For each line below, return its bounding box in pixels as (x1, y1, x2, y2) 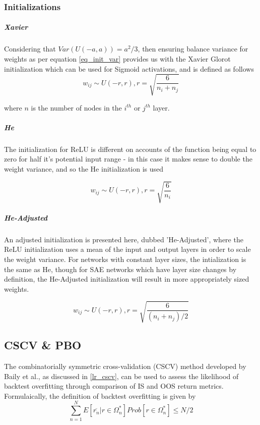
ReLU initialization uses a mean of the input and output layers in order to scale (4, 244, 251, 254)
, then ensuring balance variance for (138, 43, 248, 54)
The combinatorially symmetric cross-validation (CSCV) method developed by (4, 361, 246, 371)
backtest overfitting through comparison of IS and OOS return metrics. (4, 381, 224, 391)
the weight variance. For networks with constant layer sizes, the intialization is (4, 253, 246, 264)
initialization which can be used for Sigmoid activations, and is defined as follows (4, 63, 254, 74)
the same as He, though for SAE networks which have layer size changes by (4, 263, 237, 274)
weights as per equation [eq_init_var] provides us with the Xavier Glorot (4, 54, 231, 64)
